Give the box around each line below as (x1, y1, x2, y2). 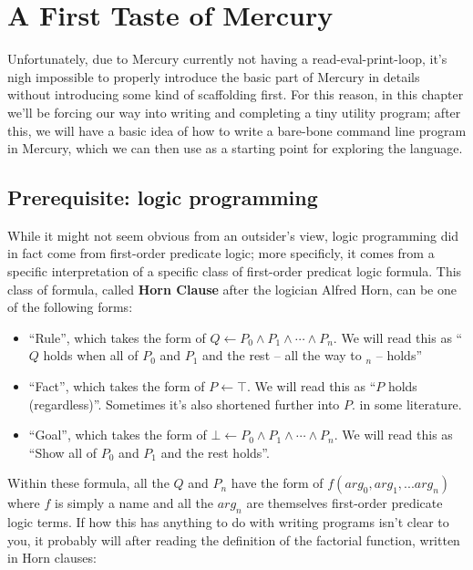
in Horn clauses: (7, 548, 97, 567)
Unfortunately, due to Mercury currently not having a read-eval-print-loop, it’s (7, 49, 447, 68)
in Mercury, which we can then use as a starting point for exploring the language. (7, 139, 463, 158)
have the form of (231, 473, 324, 492)
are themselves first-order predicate (246, 493, 443, 513)
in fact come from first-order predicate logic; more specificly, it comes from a (7, 244, 435, 263)
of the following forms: (7, 297, 133, 316)
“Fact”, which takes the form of (28, 377, 205, 396)
